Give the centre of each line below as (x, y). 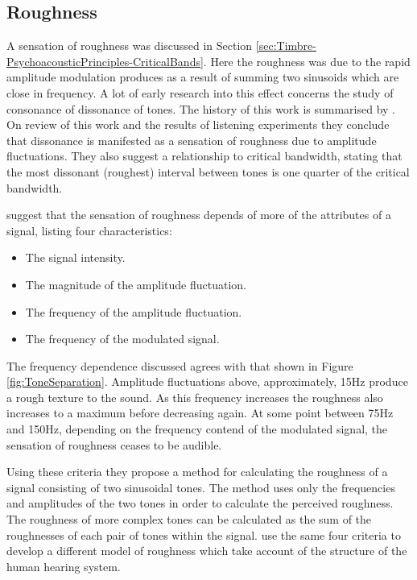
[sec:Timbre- (286, 46)
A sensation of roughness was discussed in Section (130, 46)
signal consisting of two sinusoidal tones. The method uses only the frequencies (201, 487)
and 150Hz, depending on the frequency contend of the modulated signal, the (197, 429)
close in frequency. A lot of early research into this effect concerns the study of (200, 92)
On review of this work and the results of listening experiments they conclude (198, 124)
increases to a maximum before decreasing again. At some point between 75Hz (200, 413)
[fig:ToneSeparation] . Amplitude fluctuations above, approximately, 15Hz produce (207, 381)
